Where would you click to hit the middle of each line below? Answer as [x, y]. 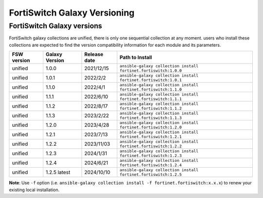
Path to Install [136, 58]
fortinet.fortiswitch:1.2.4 [151, 165]
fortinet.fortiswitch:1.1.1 [151, 99]
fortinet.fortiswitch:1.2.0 [151, 128]
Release [94, 55]
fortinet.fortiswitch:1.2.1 [151, 137]
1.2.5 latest [58, 172]
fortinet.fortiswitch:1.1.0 [151, 89]
